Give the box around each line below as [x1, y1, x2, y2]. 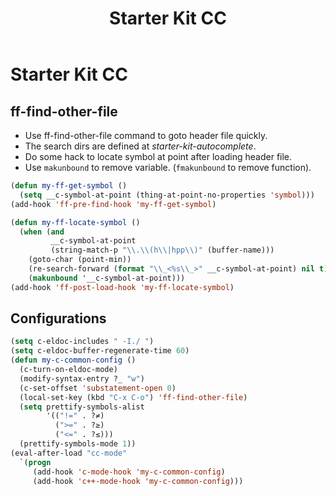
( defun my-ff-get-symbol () [10, 181, 128, 191]
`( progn [19, 457, 52, 467]
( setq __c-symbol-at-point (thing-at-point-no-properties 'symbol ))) [19, 190, 315, 200]
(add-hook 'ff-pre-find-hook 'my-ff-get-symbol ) [10, 199, 217, 209]
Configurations [10, 310, 107, 327]
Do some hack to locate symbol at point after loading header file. [24, 151, 293, 162]
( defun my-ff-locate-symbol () [10, 217, 141, 227]
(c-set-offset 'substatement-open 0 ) [19, 383, 177, 393]
